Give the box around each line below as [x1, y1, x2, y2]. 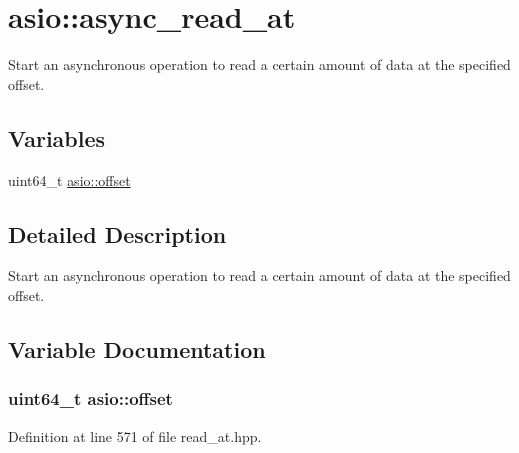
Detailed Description [8, 218, 227, 249]
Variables [8, 122, 106, 153]
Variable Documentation [8, 333, 266, 364]
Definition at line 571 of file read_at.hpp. [8, 425, 262, 446]
